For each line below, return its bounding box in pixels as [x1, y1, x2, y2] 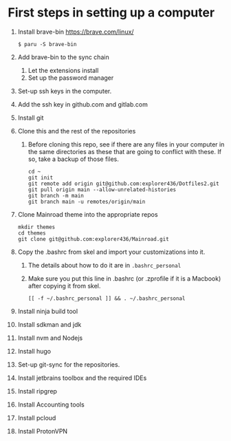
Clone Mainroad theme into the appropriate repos [17, 210, 158, 218]
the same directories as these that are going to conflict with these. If [27, 147, 222, 155]
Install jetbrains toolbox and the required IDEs [17, 374, 147, 382]
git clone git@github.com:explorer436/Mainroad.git [17, 235, 169, 242]
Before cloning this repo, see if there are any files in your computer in [27, 140, 225, 149]
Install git [17, 114, 44, 122]
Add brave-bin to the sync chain [17, 53, 109, 61]
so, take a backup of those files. [27, 155, 119, 163]
